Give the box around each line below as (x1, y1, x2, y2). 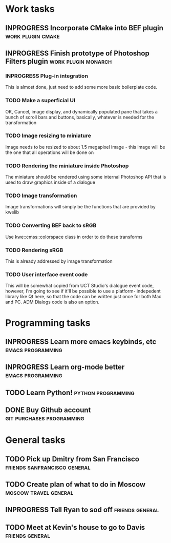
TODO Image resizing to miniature (5, 132, 91, 139)
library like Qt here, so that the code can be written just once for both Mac (5, 294, 162, 300)
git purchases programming (5, 414, 84, 422)
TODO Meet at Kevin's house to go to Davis (5, 523, 145, 532)
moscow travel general (5, 488, 74, 497)
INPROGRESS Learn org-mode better (5, 363, 125, 372)
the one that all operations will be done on (5, 149, 94, 156)
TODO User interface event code (5, 270, 88, 278)
